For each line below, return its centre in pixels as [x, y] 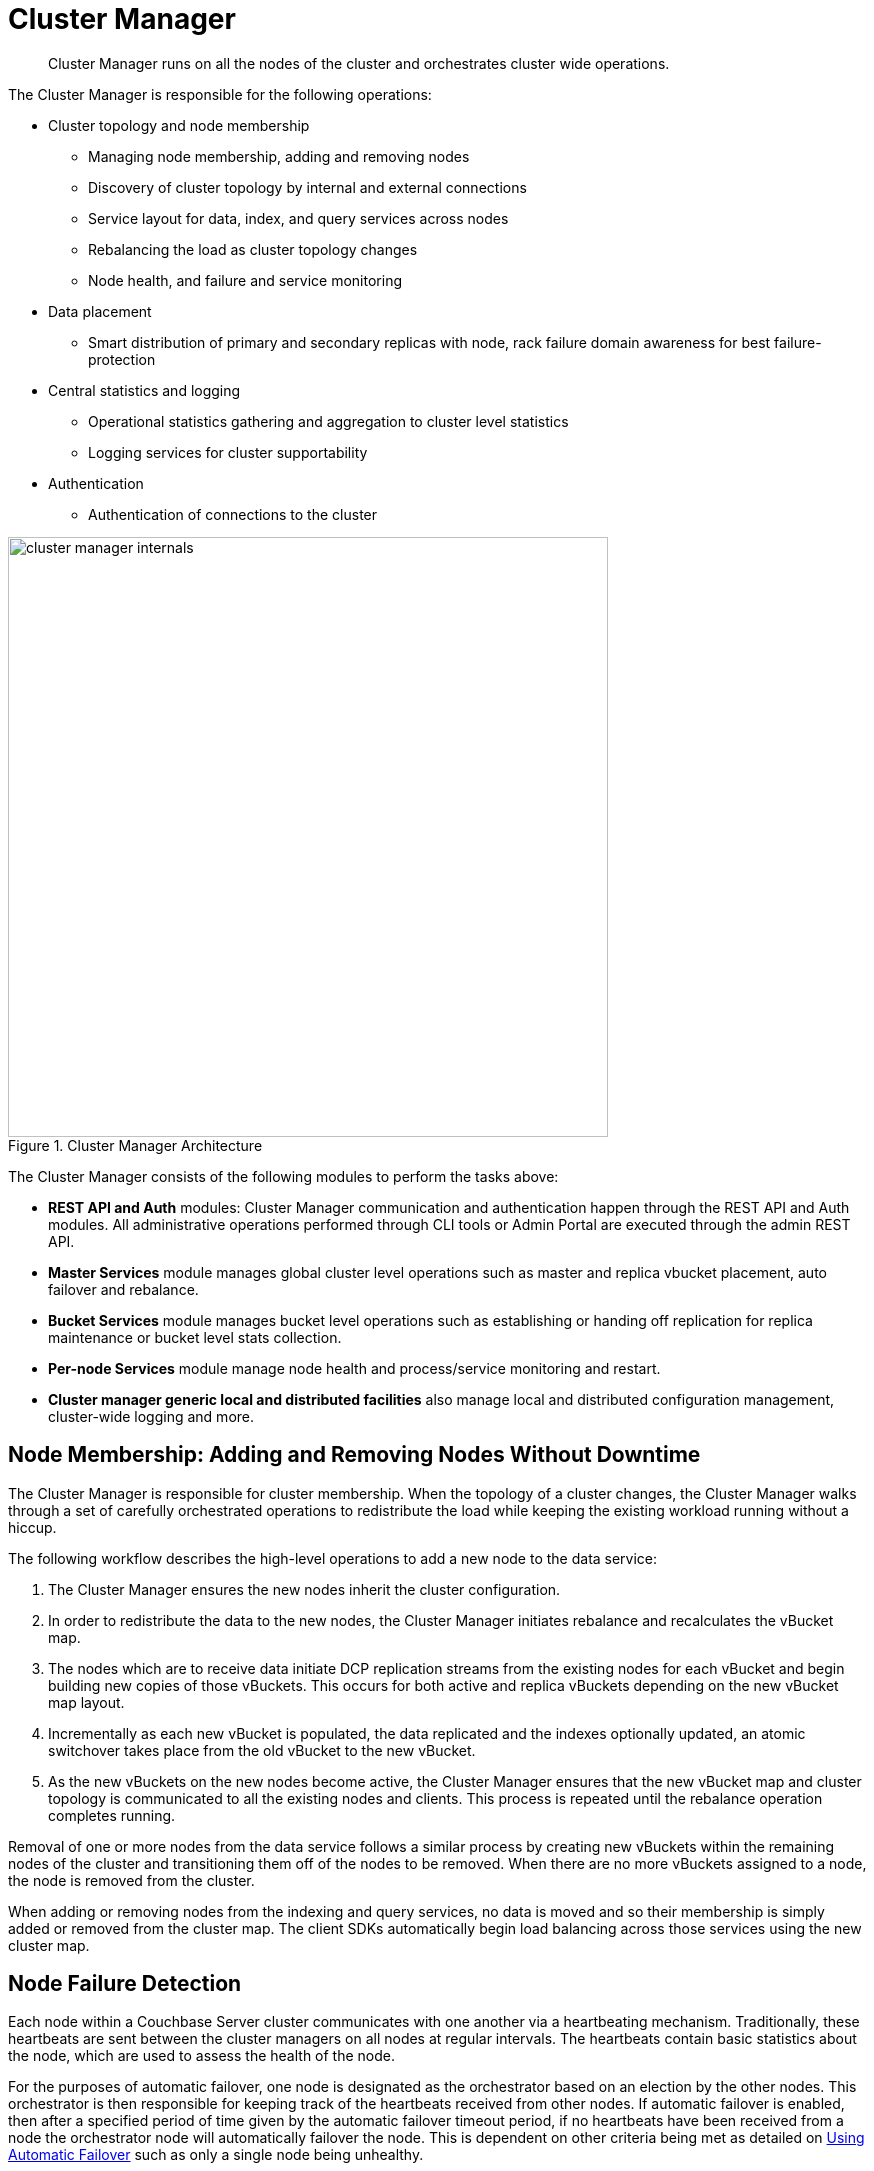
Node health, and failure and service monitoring [245, 280]
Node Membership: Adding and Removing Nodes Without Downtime [354, 1455]
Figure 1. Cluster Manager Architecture [135, 1145]
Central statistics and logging [144, 390]
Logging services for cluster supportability [228, 452]
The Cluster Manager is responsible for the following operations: [220, 94]
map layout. [86, 1702]
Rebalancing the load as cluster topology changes [253, 249]
